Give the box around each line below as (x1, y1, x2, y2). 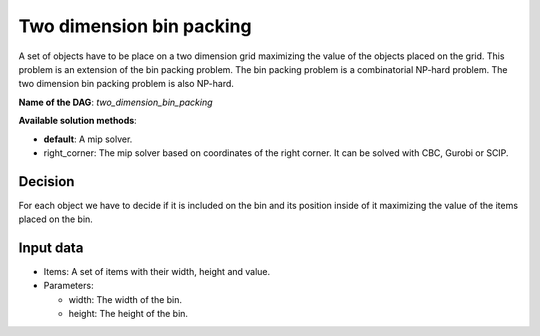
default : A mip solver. (43, 133, 133, 145)
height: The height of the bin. (68, 308, 189, 320)
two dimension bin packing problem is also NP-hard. (18, 78, 235, 90)
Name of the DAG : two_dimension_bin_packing (18, 96, 214, 108)
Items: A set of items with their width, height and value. (43, 266, 271, 278)
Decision (18, 173, 75, 190)
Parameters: (43, 280, 94, 292)
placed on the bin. (18, 213, 94, 225)
